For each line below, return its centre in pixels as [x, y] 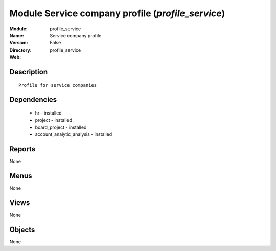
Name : [17, 35]
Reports [22, 149]
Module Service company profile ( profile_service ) [117, 13]
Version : [19, 43]
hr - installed [48, 113]
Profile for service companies [58, 85]
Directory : [20, 50]
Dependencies [33, 100]
